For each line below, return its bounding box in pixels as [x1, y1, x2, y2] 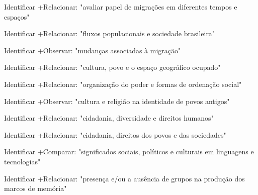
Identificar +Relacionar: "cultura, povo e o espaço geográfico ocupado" [4, 62, 221, 72]
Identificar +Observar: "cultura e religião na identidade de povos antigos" [4, 95, 230, 106]
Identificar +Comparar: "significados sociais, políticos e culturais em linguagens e [4, 146, 254, 157]
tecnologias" [4, 156, 41, 166]
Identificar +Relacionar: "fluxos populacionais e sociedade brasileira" [4, 28, 215, 39]
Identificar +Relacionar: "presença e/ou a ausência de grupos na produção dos [4, 173, 245, 183]
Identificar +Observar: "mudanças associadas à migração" [4, 45, 181, 55]
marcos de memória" [4, 183, 67, 193]
